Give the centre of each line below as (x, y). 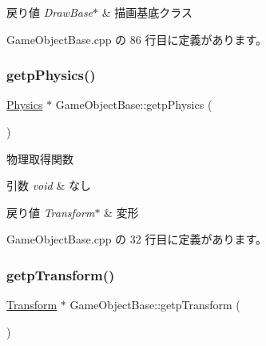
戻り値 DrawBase (50, 12)
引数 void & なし (49, 185)
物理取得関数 (40, 158)
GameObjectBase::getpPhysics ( (134, 105)
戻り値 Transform (51, 212)
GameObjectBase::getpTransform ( (155, 305)
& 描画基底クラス (147, 12)
